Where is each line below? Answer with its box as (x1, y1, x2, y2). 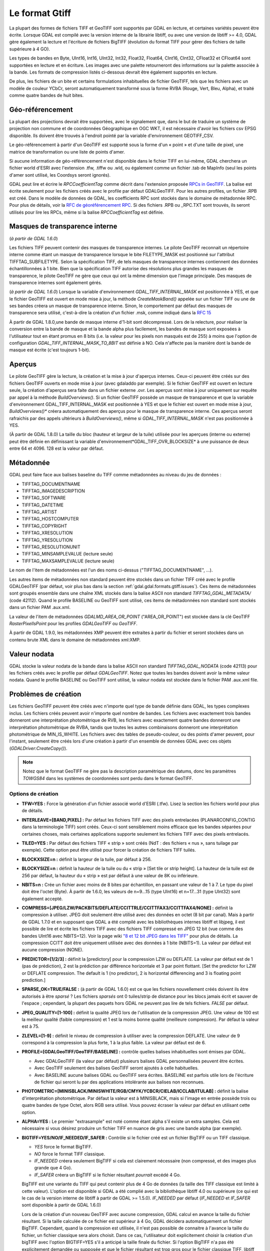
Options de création (9, 790, 58, 797)
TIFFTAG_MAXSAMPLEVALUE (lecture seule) (21, 558, 114, 564)
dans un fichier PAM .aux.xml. (9, 604, 71, 610)
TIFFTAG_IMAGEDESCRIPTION (21, 488, 85, 494)
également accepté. (21, 896, 63, 902)
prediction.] (21, 977, 46, 983)
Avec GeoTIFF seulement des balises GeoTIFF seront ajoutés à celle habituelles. (34, 1065, 199, 1071)
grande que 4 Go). (34, 1165, 72, 1171)
